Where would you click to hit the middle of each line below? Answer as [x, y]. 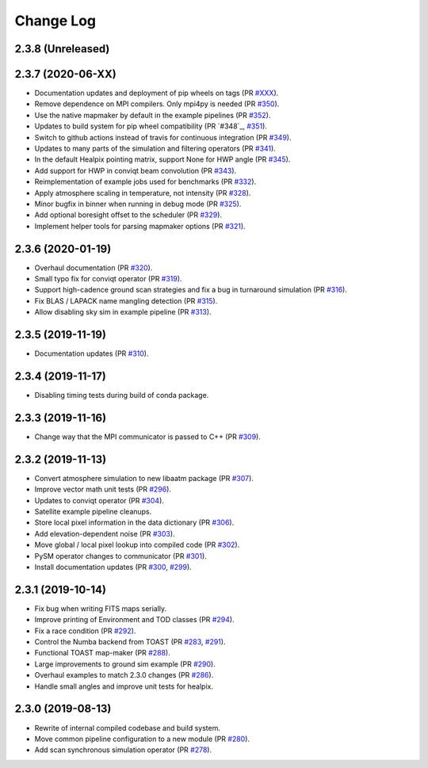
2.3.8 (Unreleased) [62, 49]
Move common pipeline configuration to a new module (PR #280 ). [142, 739]
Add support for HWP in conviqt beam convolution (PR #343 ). [136, 170]
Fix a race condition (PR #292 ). [85, 631]
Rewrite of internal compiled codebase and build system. [128, 728]
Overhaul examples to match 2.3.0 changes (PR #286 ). [124, 675]
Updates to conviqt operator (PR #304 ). [99, 500]
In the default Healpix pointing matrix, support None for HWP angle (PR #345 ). [162, 159]
